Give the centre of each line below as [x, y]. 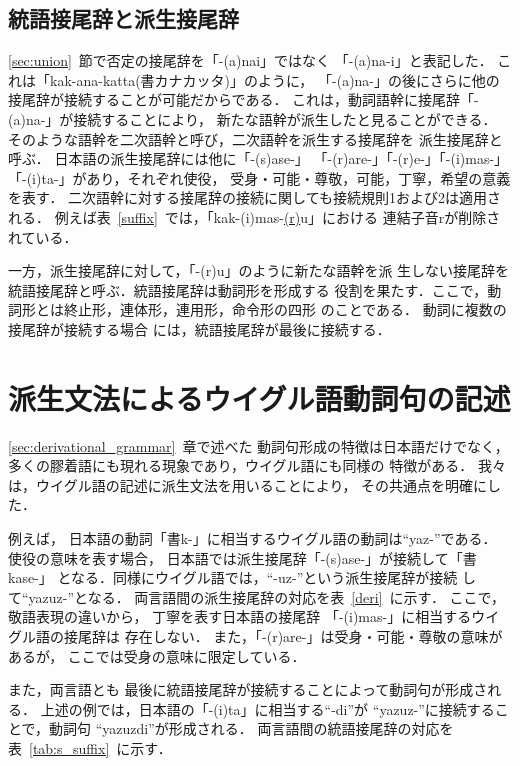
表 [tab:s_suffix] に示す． [90, 747]
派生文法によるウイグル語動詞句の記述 [259, 397]
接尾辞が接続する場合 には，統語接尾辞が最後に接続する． [199, 328]
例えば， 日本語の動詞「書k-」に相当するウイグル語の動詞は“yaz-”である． [252, 538]
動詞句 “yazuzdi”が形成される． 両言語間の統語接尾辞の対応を [251, 728]
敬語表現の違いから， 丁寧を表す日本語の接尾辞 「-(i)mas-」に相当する [240, 616]
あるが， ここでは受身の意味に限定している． [157, 655]
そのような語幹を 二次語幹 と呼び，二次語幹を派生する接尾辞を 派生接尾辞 [248, 138]
